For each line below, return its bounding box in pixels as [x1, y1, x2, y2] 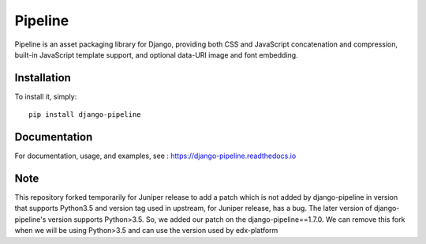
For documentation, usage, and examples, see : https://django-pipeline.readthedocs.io [14, 151, 297, 161]
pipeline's [14, 214, 47, 224]
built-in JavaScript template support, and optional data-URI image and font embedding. [14, 50, 299, 59]
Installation [14, 71, 71, 84]
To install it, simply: [14, 92, 77, 101]
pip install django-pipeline [28, 111, 141, 119]
